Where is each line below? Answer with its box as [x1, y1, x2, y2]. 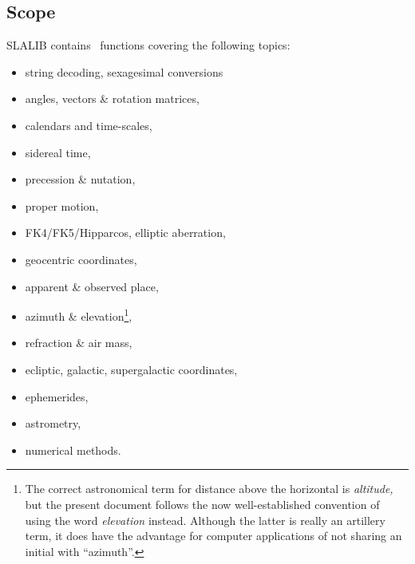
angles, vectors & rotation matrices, [25, 90, 200, 107]
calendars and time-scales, [25, 116, 152, 133]
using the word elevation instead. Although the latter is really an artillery [25, 511, 385, 528]
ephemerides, [25, 388, 89, 404]
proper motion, [25, 197, 99, 214]
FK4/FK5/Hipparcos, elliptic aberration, [25, 224, 226, 241]
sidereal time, [25, 144, 91, 160]
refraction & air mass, [25, 334, 132, 351]
